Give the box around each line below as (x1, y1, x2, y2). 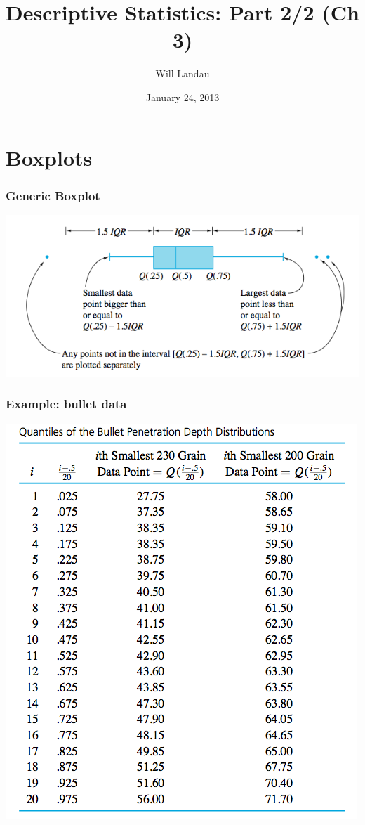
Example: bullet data (6, 395, 127, 412)
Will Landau (155, 66, 210, 81)
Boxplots (6, 143, 93, 171)
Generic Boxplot (6, 186, 100, 204)
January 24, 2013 (145, 89, 220, 104)
